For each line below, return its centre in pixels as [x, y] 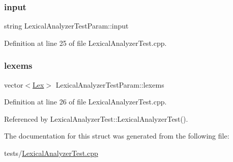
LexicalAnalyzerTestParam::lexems [110, 84]
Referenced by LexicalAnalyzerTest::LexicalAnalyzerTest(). [96, 118]
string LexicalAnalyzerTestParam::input [66, 26]
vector [14, 84]
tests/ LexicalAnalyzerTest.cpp [51, 153]
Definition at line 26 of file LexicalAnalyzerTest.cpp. [85, 102]
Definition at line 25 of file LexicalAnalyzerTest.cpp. [85, 43]
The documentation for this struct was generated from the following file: [117, 136]
